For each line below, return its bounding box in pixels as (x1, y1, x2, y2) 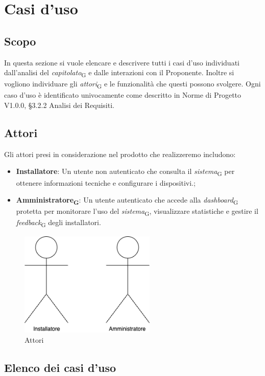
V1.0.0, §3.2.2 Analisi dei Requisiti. (4, 100, 114, 110)
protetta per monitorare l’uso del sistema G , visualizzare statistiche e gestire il (16, 206, 258, 218)
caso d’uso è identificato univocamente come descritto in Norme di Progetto (4, 90, 242, 100)
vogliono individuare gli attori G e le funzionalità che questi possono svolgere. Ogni (4, 78, 261, 91)
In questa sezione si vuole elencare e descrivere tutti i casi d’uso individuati (4, 57, 239, 68)
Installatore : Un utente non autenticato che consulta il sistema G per (16, 166, 235, 178)
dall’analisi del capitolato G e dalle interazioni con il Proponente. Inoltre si (4, 67, 234, 79)
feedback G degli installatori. (16, 217, 101, 229)
